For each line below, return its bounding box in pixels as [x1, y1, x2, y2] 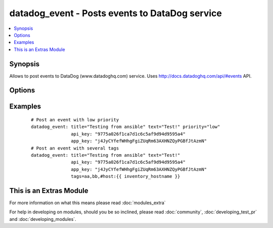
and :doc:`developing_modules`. [9, 216, 76, 222]
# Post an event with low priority [31, 117, 119, 123]
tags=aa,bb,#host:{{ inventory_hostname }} [71, 173, 180, 179]
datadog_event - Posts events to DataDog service [9, 8, 222, 19]
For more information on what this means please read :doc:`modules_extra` [9, 200, 166, 206]
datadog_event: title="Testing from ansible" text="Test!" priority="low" [31, 124, 220, 130]
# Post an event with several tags [31, 145, 119, 151]
